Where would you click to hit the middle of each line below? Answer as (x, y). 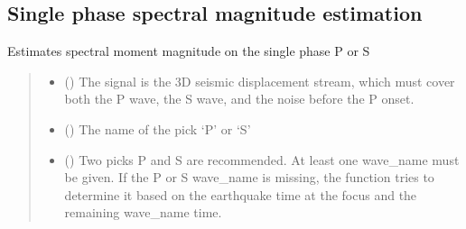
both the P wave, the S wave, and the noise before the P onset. (239, 99)
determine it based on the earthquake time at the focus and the (241, 194)
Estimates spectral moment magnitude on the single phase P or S (189, 51)
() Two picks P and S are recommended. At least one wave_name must (262, 159)
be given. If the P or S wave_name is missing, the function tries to (249, 177)
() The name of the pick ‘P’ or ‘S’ (158, 128)
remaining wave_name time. (143, 212)
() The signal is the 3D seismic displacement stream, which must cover (260, 81)
